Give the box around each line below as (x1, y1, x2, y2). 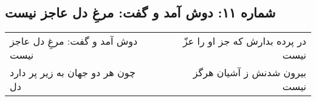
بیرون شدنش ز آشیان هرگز (193, 65, 306, 80)
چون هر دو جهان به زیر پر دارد (10, 65, 136, 80)
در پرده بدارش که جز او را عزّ (182, 34, 306, 48)
